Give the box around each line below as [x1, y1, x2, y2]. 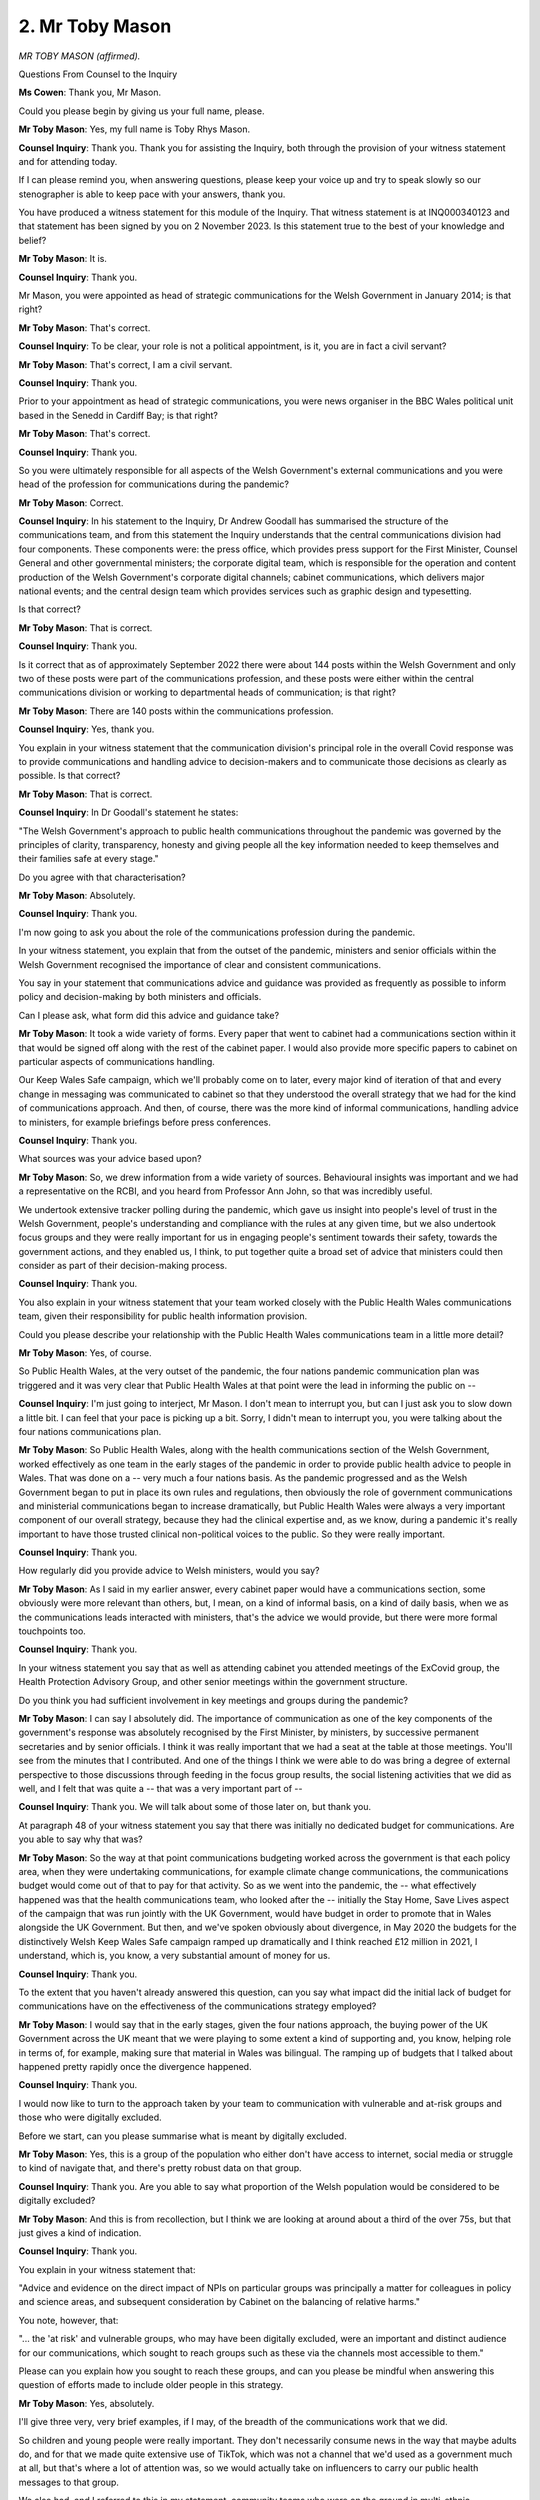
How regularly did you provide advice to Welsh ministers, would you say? [18, 1565, 320, 1577]
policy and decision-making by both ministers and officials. [18, 991, 262, 1003]
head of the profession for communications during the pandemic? [18, 478, 290, 490]
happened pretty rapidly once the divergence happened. [18, 2060, 252, 2072]
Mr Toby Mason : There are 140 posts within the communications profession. [18, 705, 334, 717]
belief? [18, 234, 47, 246]
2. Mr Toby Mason [18, 15, 172, 37]
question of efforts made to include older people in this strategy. [18, 2379, 284, 2391]
